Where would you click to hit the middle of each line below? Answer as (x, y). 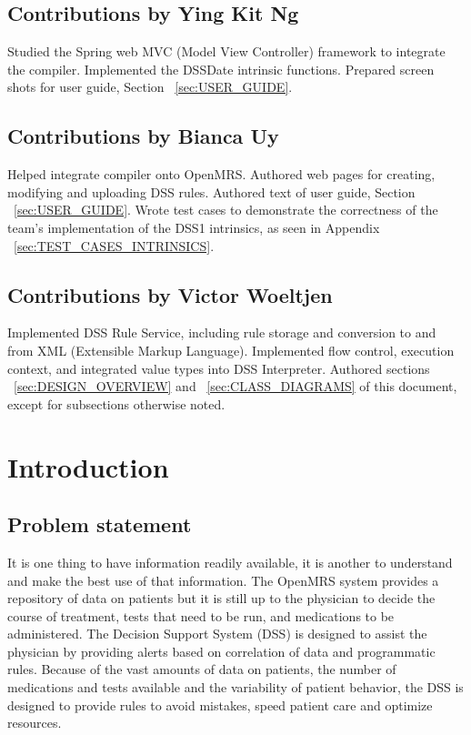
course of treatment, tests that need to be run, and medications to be (201, 615)
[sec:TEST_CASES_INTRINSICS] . (114, 245)
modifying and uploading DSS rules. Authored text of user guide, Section (211, 191)
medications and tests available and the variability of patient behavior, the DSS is (235, 687)
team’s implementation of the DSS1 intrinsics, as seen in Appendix (194, 227)
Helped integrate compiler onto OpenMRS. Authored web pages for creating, (221, 174)
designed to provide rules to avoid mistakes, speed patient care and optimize (220, 705)
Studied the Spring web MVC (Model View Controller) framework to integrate (226, 51)
